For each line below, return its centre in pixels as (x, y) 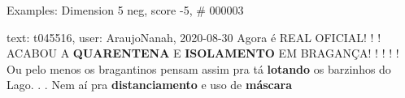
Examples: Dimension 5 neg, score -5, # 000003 (125, 10)
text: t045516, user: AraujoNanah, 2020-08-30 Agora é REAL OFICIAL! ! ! (194, 37)
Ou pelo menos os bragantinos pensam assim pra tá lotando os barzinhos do (199, 68)
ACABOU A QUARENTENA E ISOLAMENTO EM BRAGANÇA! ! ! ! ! (203, 53)
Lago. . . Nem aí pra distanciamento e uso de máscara (150, 85)
